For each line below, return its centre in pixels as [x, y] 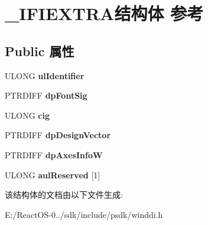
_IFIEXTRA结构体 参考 [104, 13]
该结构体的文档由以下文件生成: [64, 195]
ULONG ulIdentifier [45, 75]
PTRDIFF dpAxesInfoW [54, 154]
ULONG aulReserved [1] [53, 175]
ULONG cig [27, 115]
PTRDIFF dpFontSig [46, 95]
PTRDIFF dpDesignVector [58, 135]
